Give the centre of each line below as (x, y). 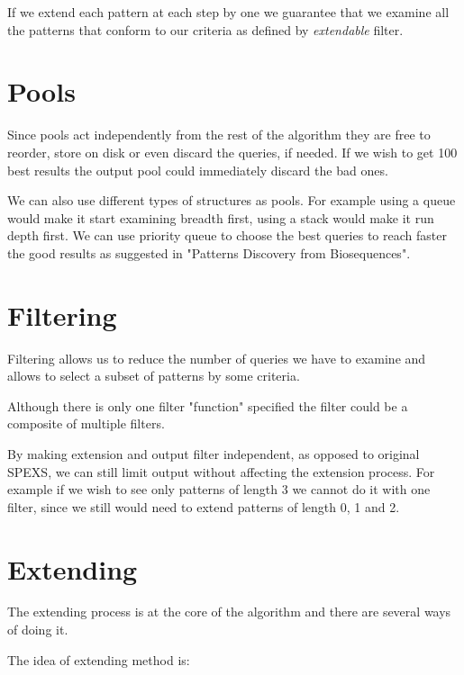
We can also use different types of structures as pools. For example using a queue (232, 200)
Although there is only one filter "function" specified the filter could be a (208, 405)
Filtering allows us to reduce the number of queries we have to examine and (217, 358)
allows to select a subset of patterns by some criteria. (154, 376)
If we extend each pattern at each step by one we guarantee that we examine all (228, 12)
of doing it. (38, 630)
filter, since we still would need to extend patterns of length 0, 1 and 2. (204, 506)
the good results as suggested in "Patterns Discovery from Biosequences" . (209, 252)
